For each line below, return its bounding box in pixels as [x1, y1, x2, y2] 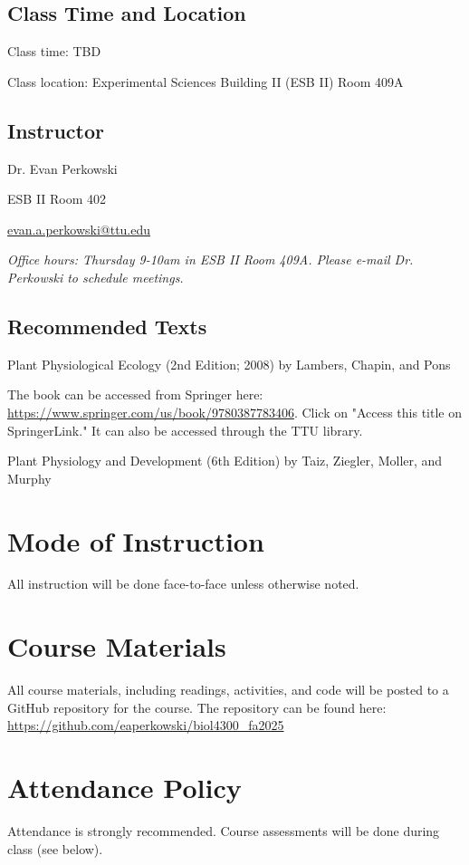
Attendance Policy [7, 769, 242, 806]
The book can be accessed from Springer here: [7, 385, 263, 404]
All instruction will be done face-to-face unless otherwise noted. [7, 574, 359, 593]
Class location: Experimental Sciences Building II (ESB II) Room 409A [7, 72, 404, 91]
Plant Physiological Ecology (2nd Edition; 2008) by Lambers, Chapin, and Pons [7, 354, 451, 373]
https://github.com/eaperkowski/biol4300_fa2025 [7, 716, 284, 735]
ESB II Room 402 [7, 189, 107, 208]
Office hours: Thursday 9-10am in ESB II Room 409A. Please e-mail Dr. [7, 250, 414, 269]
